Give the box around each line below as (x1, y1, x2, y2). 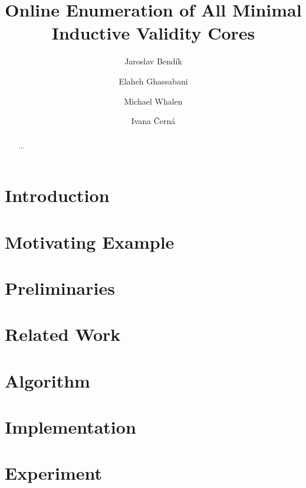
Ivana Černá (131, 115, 176, 127)
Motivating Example (5, 229, 175, 253)
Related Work (5, 322, 121, 346)
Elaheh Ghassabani (119, 74, 188, 87)
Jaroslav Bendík (124, 55, 182, 67)
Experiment (5, 461, 103, 485)
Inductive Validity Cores (51, 21, 255, 45)
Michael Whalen (124, 95, 183, 107)
